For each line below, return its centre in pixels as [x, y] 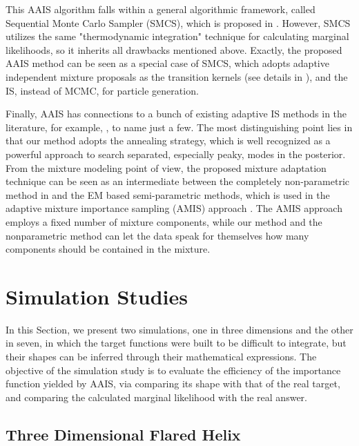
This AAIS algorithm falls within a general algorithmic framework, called [161, 9]
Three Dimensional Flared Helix [123, 434]
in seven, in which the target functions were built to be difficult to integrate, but [176, 343]
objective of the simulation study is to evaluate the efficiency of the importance [173, 370]
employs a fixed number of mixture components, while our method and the [164, 221]
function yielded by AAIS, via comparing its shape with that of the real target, [173, 384]
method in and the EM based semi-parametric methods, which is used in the [168, 194]
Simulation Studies [97, 296]
